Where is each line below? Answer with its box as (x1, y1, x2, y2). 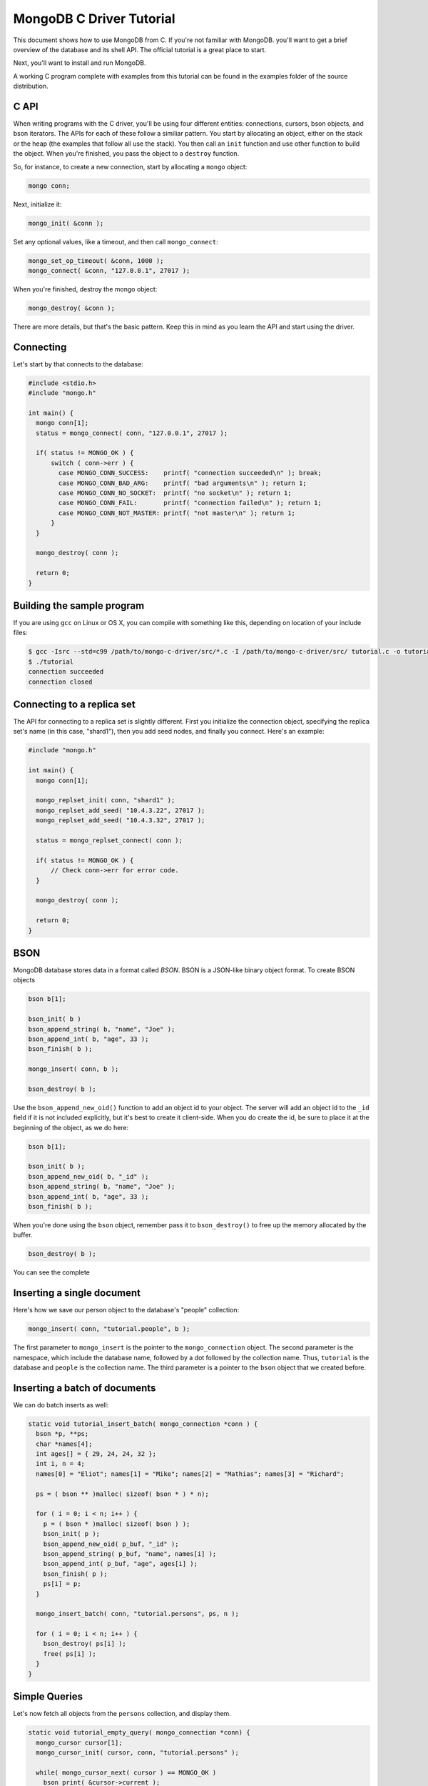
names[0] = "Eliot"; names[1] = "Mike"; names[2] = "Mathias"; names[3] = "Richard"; (36, 1470, 345, 1478)
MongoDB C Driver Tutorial (13, 11, 175, 26)
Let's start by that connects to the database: (13, 359, 144, 368)
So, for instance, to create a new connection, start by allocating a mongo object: (13, 162, 248, 171)
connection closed (28, 677, 93, 686)
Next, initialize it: (13, 200, 62, 209)
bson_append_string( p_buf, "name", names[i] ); (43, 1550, 217, 1557)
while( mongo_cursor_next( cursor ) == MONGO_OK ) (36, 1768, 217, 1777)
